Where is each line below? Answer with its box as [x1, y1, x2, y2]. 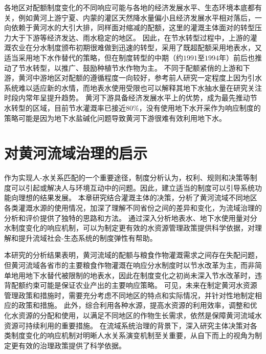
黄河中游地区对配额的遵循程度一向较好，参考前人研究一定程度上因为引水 [18, 72, 262, 83]
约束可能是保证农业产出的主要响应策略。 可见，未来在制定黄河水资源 [25, 280, 257, 290]
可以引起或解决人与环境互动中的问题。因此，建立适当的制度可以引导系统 [11, 182, 255, 193]
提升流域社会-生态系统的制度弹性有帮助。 [18, 232, 157, 243]
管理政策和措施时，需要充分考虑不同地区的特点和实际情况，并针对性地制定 [4, 289, 255, 300]
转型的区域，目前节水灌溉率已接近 [11, 102, 126, 113]
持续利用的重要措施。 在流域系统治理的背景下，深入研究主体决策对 [25, 320, 250, 330]
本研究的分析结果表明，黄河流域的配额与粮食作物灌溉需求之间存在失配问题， [4, 249, 262, 260]
